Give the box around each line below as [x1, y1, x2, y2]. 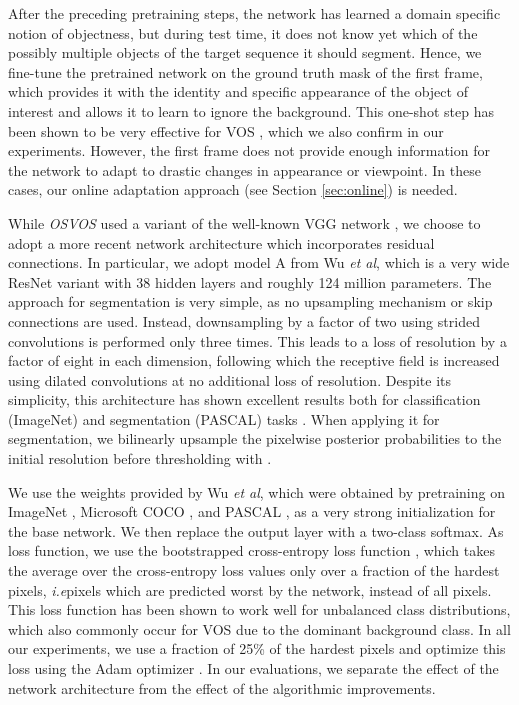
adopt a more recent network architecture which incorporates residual [8, 232, 435, 253]
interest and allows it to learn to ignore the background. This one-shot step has [8, 100, 494, 121]
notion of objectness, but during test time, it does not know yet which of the [8, 22, 478, 43]
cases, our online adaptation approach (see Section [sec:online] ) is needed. [8, 179, 458, 200]
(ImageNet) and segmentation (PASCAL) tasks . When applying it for [8, 408, 440, 429]
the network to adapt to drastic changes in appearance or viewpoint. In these [8, 159, 481, 180]
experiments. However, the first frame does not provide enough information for [8, 140, 490, 161]
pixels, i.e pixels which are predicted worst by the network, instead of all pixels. [8, 579, 492, 600]
